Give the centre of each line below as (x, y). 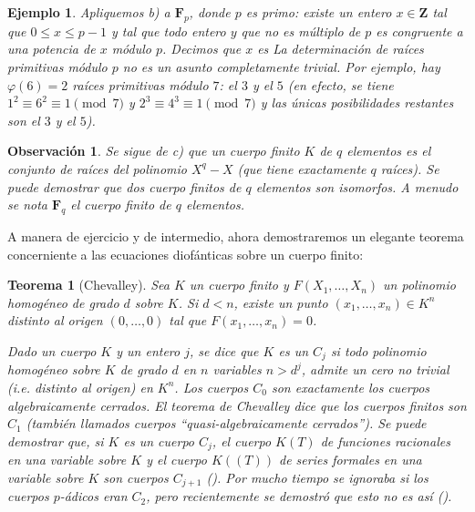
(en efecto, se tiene (341, 84)
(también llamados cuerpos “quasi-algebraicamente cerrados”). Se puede (226, 423)
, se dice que (224, 350)
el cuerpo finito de (121, 205)
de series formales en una (350, 460)
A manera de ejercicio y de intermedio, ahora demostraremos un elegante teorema (236, 236)
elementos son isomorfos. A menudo (357, 186)
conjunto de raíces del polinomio (97, 168)
